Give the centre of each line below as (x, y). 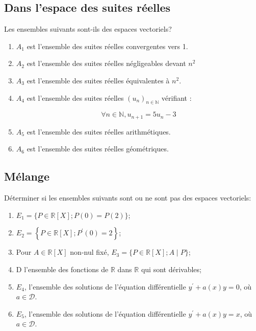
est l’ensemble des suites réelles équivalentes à (98, 80)
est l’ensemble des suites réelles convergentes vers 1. (107, 46)
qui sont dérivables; (171, 269)
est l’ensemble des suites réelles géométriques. (98, 149)
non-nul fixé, (89, 252)
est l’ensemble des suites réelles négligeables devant (106, 63)
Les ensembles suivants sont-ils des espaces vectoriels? (88, 29)
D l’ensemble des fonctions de (62, 269)
